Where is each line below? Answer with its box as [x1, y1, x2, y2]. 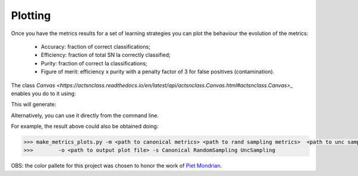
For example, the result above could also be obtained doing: [11, 122, 159, 130]
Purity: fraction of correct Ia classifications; [41, 59, 147, 67]
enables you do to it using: [11, 90, 76, 97]
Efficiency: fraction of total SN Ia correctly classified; [41, 51, 171, 59]
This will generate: [11, 101, 57, 108]
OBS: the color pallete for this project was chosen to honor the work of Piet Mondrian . [11, 162, 222, 169]
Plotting [11, 9, 51, 22]
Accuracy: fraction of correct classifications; [41, 43, 150, 50]
